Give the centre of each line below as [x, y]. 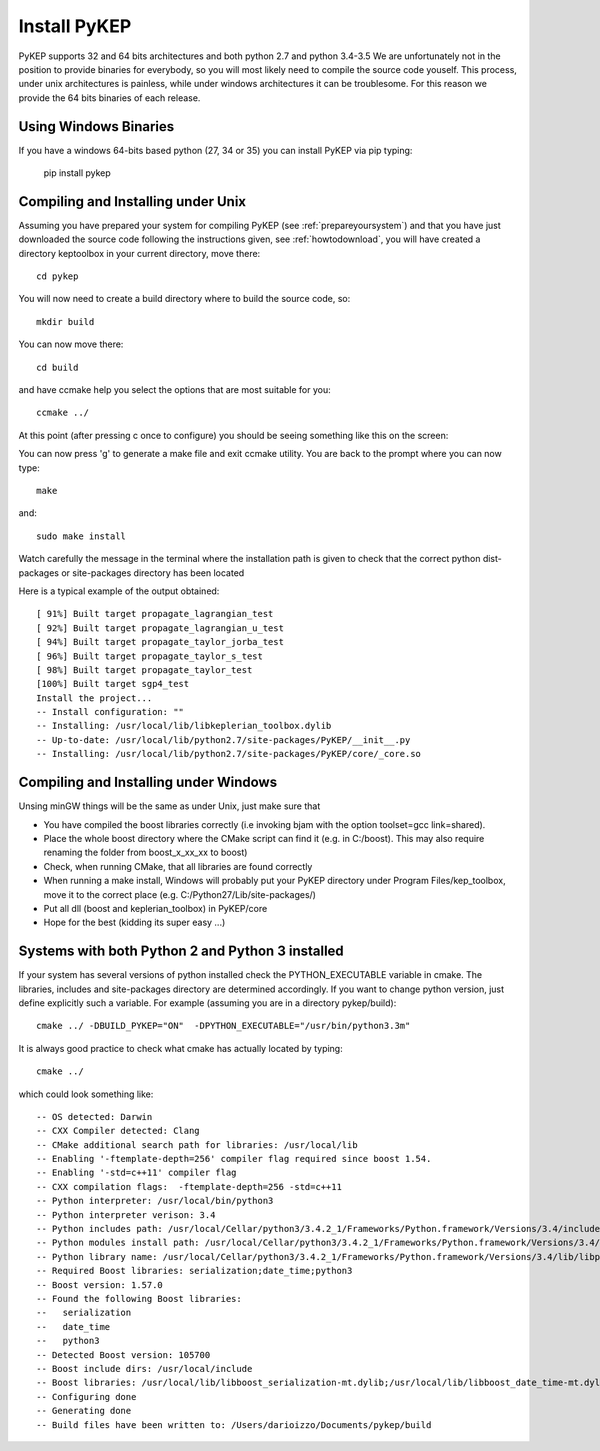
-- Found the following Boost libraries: [139, 1298]
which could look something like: [86, 1094]
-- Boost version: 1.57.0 [100, 1284]
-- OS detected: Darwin [94, 1116]
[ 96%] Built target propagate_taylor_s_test [150, 656]
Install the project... [94, 698]
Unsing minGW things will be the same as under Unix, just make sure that [169, 806]
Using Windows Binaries [96, 126]
